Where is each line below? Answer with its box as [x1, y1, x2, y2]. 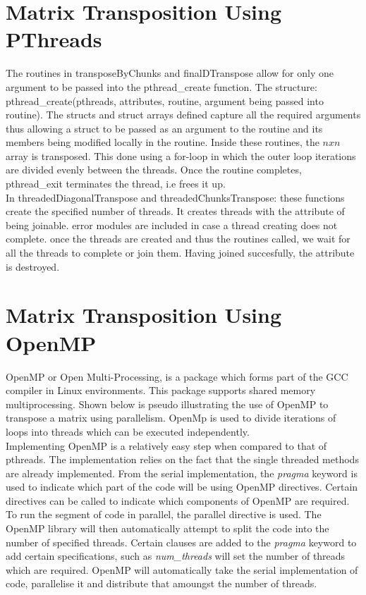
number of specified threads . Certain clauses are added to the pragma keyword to [6, 534, 357, 549]
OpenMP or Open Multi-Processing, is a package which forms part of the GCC [6, 369, 348, 384]
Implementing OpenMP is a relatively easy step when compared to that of [6, 438, 327, 453]
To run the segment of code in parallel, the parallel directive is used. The [6, 507, 322, 522]
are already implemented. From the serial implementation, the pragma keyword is [6, 465, 358, 480]
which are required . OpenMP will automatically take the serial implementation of [6, 562, 358, 577]
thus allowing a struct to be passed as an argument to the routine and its [6, 121, 323, 135]
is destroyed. [6, 259, 60, 274]
